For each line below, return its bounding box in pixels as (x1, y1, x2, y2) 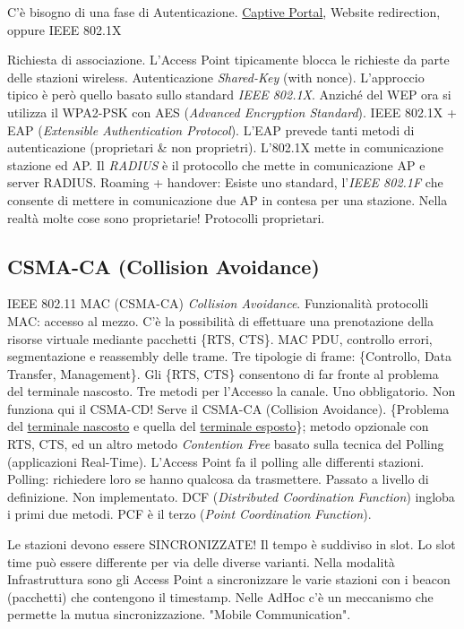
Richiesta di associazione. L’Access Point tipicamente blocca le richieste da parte (7, 50, 450, 69)
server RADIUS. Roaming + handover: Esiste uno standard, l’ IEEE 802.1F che (7, 173, 443, 192)
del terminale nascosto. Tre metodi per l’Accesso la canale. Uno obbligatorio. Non (7, 382, 456, 401)
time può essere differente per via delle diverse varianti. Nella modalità (7, 552, 395, 571)
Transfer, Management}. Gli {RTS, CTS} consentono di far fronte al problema (7, 364, 439, 383)
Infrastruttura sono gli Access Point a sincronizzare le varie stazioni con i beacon (7, 570, 451, 589)
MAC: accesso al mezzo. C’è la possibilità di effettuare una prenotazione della (7, 311, 434, 330)
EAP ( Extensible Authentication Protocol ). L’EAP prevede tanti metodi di (7, 120, 415, 139)
